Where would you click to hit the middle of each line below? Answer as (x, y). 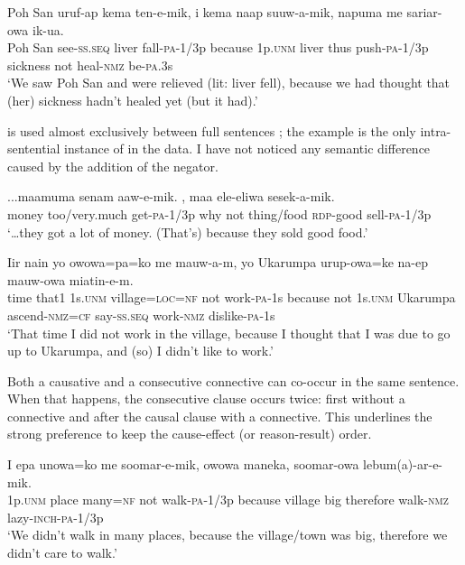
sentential (34, 148)
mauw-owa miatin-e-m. (70, 279)
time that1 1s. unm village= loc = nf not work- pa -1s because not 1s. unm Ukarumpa (232, 297)
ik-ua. (48, 29)
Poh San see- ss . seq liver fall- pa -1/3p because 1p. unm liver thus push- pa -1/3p (218, 47)
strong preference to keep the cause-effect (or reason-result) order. (190, 434)
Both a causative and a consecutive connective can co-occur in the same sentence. (233, 380)
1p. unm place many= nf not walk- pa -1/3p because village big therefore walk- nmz (228, 500)
